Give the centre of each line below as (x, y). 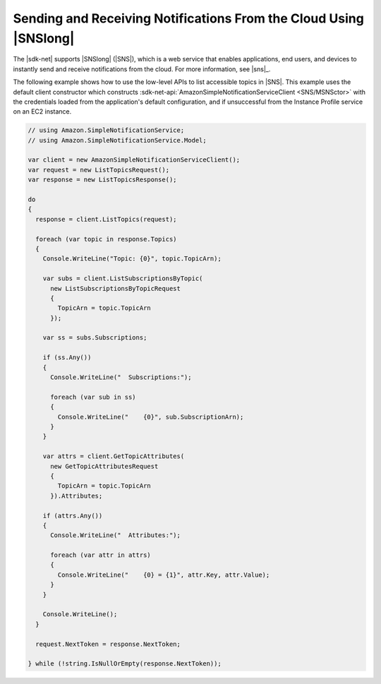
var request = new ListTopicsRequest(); (98, 170)
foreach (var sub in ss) (93, 397)
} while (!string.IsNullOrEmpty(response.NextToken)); (125, 664)
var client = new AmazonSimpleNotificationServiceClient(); (134, 160)
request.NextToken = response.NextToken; (108, 644)
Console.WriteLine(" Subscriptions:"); (121, 377)
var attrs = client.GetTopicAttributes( (114, 456)
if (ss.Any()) (67, 358)
